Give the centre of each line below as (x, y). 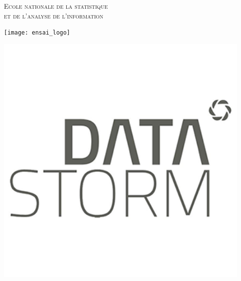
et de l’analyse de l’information (54, 15)
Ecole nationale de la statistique (56, 6)
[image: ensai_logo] (37, 33)
